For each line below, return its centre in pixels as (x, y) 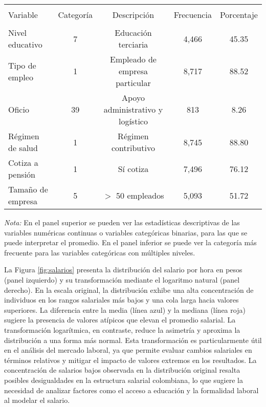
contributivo (133, 148)
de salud (23, 148)
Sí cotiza (133, 168)
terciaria (133, 44)
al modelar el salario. (37, 400)
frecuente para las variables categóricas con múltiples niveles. (100, 252)
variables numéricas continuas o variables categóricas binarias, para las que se (126, 232)
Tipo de (22, 65)
